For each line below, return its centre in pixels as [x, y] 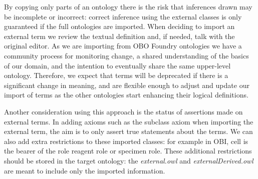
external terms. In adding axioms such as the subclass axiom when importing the [129, 121]
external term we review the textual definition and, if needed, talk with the [119, 36]
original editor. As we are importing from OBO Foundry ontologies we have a [123, 46]
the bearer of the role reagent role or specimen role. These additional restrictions [128, 151]
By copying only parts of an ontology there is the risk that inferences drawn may [128, 6]
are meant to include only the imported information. [85, 170]
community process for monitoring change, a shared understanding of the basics [126, 55]
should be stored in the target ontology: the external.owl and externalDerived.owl [129, 160]
